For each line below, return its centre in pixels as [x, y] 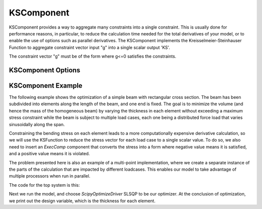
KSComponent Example [46, 86]
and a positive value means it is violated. [49, 154]
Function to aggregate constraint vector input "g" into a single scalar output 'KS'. [90, 47]
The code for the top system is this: [44, 185]
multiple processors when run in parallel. [50, 176]
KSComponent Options [45, 70]
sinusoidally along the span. [37, 124]
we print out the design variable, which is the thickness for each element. [82, 201]
